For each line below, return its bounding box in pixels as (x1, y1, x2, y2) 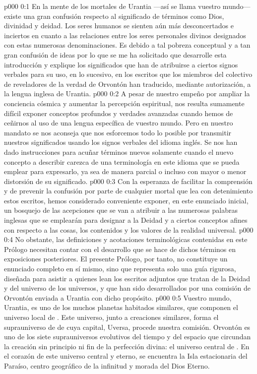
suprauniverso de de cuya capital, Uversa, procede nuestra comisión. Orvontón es (4, 321, 251, 332)
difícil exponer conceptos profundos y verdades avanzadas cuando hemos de (4, 108, 233, 118)
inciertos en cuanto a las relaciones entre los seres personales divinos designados (4, 30, 246, 40)
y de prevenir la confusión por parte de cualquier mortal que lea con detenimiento (4, 186, 253, 196)
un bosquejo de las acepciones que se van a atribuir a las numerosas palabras (4, 205, 238, 215)
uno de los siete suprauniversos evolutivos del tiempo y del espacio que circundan (4, 331, 251, 342)
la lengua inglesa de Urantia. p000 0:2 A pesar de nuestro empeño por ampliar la (4, 88, 250, 99)
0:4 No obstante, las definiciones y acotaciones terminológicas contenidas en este (4, 234, 248, 245)
